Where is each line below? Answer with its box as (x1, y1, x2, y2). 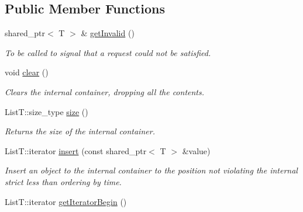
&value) (182, 144, 211, 157)
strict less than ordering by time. (5, 175, 122, 187)
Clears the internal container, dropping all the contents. (5, 85, 205, 98)
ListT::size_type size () (5, 105, 88, 117)
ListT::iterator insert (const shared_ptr (5, 144, 147, 157)
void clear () (5, 66, 49, 78)
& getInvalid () (81, 27, 135, 39)
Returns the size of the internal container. (5, 125, 155, 137)
